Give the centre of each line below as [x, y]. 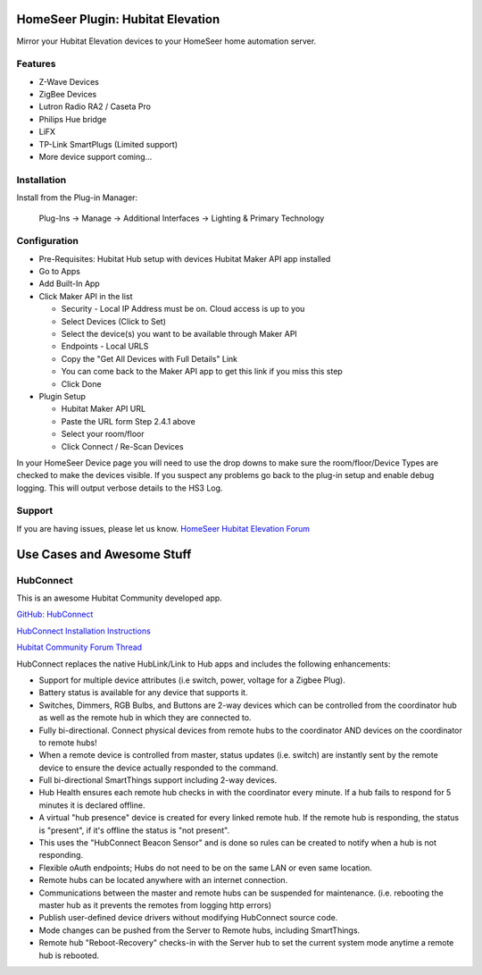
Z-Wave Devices [69, 81]
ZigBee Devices [68, 95]
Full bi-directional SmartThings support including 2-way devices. [158, 780]
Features [36, 64]
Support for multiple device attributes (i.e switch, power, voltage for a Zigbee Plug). [192, 680]
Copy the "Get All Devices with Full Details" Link [150, 358]
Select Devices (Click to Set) [114, 321]
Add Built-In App [69, 284]
